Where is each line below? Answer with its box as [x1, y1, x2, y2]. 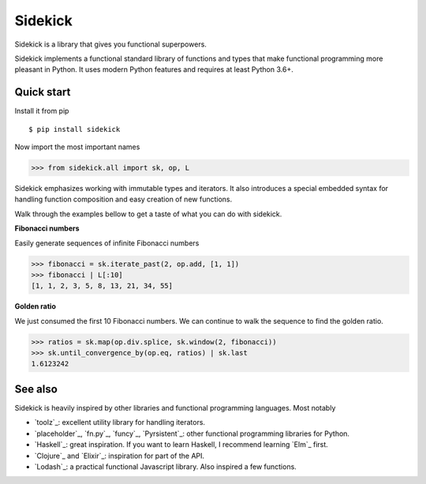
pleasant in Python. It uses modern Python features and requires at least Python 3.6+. [14, 65, 293, 74]
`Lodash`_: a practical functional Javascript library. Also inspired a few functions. [34, 462, 297, 471]
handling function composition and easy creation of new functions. [14, 194, 233, 204]
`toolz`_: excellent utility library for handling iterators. [34, 418, 205, 427]
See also [14, 382, 58, 396]
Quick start [14, 85, 71, 99]
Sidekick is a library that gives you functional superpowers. [14, 39, 207, 49]
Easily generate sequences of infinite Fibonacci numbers [14, 238, 200, 248]
